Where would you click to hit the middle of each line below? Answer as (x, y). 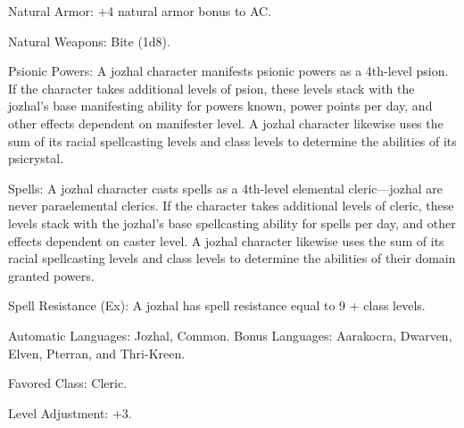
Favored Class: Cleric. (68, 383)
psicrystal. (36, 158)
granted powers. (51, 275)
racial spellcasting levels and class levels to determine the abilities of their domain (232, 258)
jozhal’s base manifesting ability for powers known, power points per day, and (220, 106)
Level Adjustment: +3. (70, 412)
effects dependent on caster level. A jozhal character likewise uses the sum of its (226, 240)
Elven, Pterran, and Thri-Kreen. (97, 353)
